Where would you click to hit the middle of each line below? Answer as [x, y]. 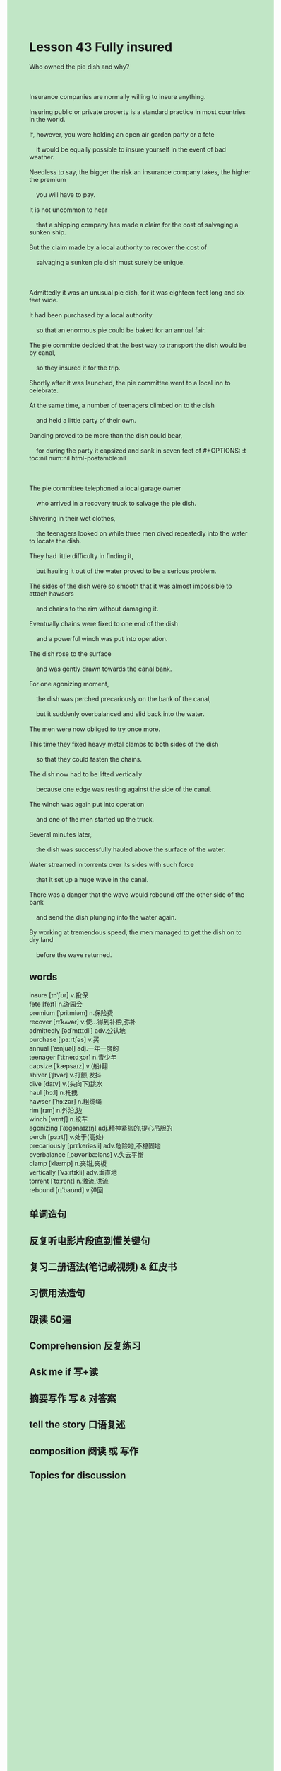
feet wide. [44, 300]
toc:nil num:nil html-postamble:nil [78, 458]
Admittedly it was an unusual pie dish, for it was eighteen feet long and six [137, 292]
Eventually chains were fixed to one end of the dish [104, 623]
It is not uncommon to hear [68, 210]
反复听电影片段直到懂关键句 [90, 1241]
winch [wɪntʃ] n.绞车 [59, 1119]
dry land [41, 939]
